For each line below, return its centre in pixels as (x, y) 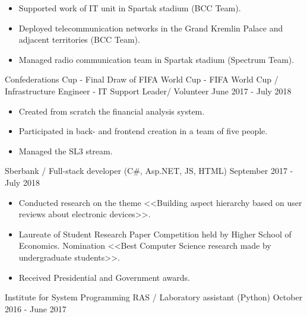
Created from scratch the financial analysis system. (112, 111)
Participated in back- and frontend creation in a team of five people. (143, 131)
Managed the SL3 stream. (66, 150)
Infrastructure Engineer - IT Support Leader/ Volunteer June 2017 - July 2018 (148, 91)
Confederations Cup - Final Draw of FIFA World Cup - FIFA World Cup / (142, 79)
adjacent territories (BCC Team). (79, 39)
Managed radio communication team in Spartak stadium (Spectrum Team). (156, 59)
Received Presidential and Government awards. (104, 277)
